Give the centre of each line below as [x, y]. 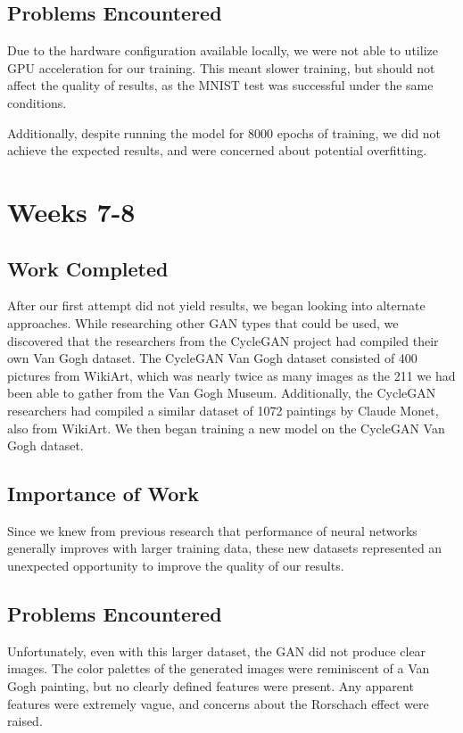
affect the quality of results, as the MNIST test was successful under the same [220, 85]
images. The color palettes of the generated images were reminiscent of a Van [219, 668]
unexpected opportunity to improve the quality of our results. [176, 566]
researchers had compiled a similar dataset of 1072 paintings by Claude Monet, [223, 410]
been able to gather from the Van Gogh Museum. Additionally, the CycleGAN [222, 393]
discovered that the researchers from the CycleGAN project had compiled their [223, 340]
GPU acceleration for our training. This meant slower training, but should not [221, 67]
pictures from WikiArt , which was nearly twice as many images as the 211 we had [231, 375]
